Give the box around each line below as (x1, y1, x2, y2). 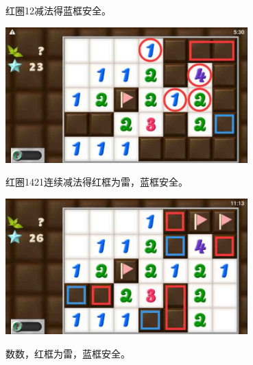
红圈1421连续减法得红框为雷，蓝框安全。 (5, 175, 188, 189)
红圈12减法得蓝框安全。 (5, 3, 111, 17)
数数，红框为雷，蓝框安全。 (5, 346, 130, 360)
